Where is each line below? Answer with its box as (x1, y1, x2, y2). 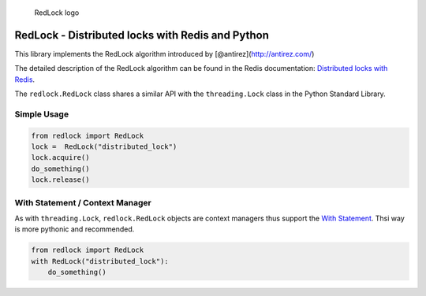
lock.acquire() (31, 154, 90, 162)
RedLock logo (34, 8, 80, 17)
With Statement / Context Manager (14, 197, 151, 208)
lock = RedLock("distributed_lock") (31, 142, 177, 151)
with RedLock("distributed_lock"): (31, 257, 169, 265)
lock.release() (31, 176, 90, 184)
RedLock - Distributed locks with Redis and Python (14, 28, 270, 42)
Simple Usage (14, 109, 69, 120)
